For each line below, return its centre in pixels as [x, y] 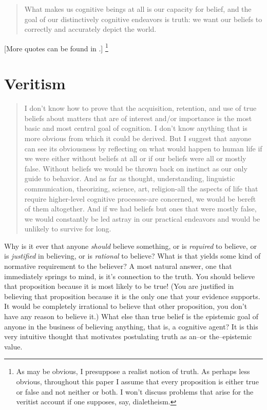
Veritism [35, 83]
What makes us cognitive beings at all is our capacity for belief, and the [138, 9]
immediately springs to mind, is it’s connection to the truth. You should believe [130, 276]
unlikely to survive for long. [68, 229]
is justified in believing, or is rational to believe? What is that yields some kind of [132, 256]
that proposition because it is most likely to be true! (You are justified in [119, 286]
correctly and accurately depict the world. [90, 29]
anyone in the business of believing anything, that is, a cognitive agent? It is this [131, 326]
